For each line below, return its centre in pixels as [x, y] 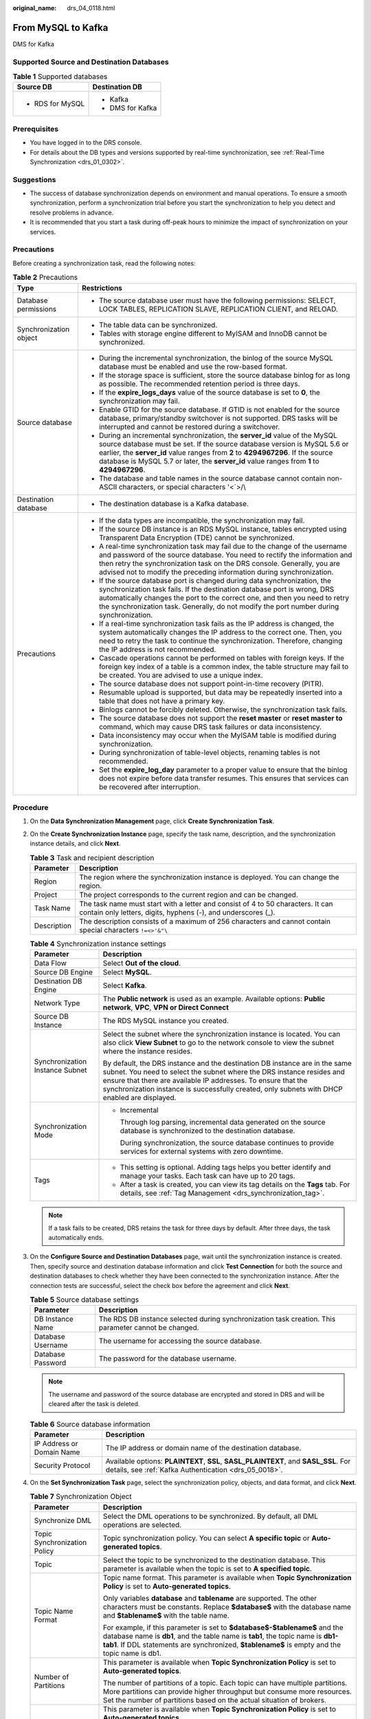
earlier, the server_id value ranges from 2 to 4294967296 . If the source [216, 452]
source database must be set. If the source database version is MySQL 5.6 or [224, 444]
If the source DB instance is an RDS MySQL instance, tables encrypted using [223, 529]
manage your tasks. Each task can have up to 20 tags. [207, 1176]
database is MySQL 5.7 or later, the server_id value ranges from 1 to [209, 461]
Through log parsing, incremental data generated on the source [223, 1122]
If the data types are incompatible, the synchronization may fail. [202, 521]
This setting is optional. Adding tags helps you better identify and [225, 1168]
